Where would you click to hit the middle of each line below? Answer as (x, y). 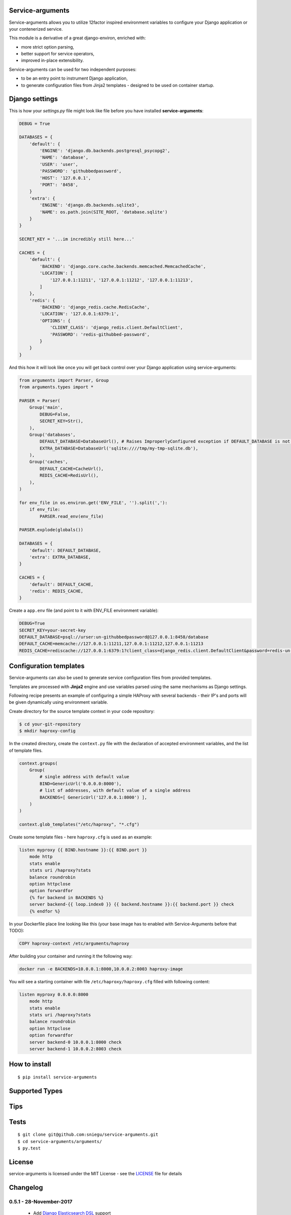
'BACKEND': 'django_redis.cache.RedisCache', (95, 307)
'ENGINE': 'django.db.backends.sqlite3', (89, 205)
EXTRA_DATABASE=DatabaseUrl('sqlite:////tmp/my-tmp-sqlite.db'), (119, 448)
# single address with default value (84, 777)
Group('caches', (48, 462)
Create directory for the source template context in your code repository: (82, 711)
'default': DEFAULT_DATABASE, (65, 550)
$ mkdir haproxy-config (48, 731)
